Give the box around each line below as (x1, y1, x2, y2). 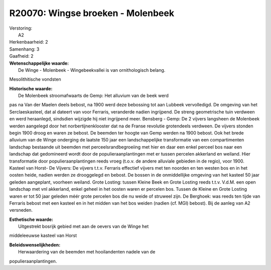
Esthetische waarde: (9, 216, 54, 222)
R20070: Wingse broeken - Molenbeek (9, 8, 175, 19)
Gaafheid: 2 (9, 53, 34, 59)
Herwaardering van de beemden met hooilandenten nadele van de (18, 249, 156, 255)
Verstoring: (9, 25, 33, 31)
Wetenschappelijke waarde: (9, 60, 69, 66)
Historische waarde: (9, 85, 53, 91)
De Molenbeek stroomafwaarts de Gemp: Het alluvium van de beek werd (18, 93, 169, 99)
